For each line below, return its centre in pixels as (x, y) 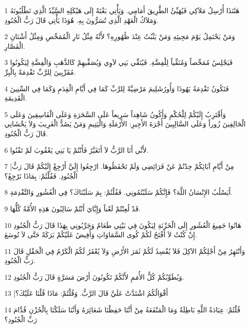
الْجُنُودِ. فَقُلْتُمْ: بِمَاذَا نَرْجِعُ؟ (41, 175)
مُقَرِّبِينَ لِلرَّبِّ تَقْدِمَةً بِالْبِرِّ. (40, 72)
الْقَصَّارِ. (15, 46)
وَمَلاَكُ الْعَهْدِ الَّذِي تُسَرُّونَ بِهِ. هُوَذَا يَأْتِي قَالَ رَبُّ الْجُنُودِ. (82, 20)
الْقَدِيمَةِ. (16, 98)
